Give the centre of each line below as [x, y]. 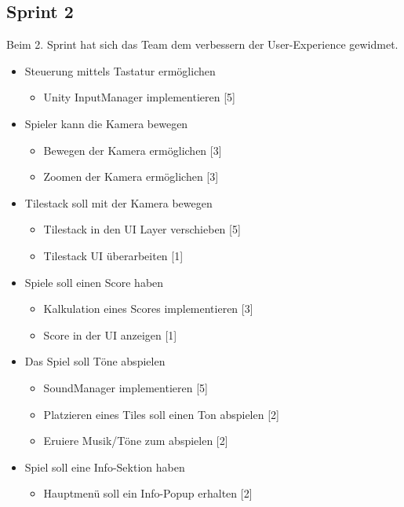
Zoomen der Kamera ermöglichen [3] [131, 176]
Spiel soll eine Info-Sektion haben [105, 467]
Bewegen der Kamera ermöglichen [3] [133, 150]
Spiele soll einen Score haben [94, 282]
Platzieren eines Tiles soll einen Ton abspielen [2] [161, 414]
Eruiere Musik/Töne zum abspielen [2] [136, 441]
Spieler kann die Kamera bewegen [106, 123]
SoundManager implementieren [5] [126, 387]
